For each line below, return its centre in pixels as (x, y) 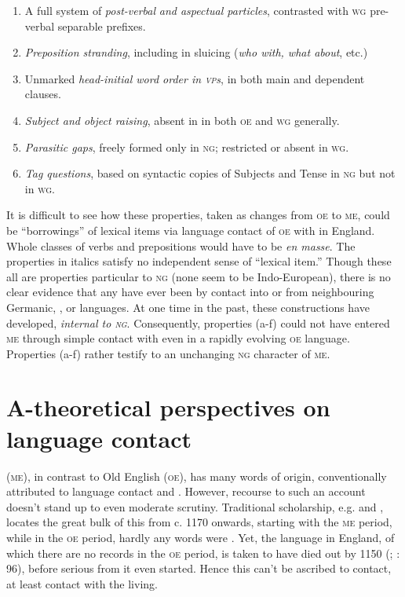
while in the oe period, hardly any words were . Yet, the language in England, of (201, 537)
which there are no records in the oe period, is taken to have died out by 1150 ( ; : (203, 553)
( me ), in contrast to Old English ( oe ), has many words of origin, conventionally (197, 476)
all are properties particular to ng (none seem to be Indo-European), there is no (199, 276)
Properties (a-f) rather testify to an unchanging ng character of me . (168, 353)
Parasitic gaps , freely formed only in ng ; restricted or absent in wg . (187, 147)
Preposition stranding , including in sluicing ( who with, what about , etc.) (196, 52)
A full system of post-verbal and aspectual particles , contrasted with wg (195, 10)
